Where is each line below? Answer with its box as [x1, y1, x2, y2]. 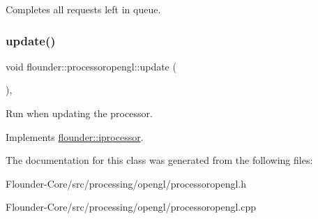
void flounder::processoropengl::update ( [6, 59, 176, 73]
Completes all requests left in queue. [6, 2, 161, 16]
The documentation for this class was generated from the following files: [6, 153, 313, 167]
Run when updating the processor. [6, 106, 153, 120]
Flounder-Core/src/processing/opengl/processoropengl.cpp [6, 199, 257, 214]
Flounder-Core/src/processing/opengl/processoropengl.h [6, 176, 247, 190]
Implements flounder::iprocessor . [6, 129, 144, 144]
